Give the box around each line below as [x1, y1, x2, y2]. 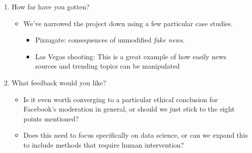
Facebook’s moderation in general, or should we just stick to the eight [23, 104, 235, 114]
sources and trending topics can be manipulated [35, 61, 180, 71]
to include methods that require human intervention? [23, 139, 184, 150]
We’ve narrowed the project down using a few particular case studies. [23, 18, 233, 28]
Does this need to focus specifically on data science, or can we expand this [23, 130, 248, 140]
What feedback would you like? [11, 77, 107, 87]
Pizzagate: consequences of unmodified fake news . [35, 35, 185, 45]
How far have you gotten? [11, 1, 90, 11]
